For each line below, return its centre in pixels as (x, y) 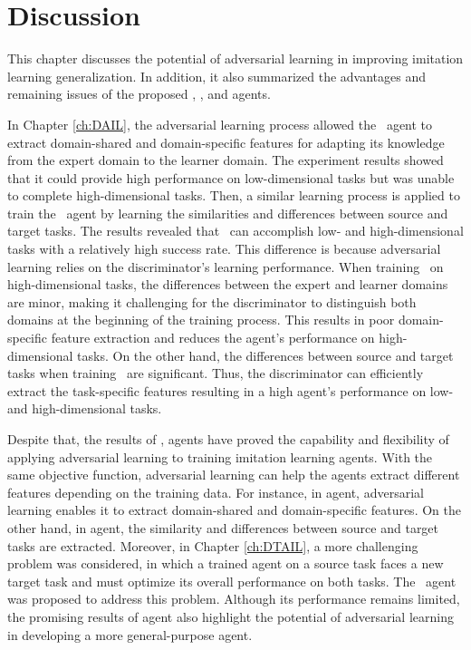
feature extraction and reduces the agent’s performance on (213, 338)
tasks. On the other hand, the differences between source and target (265, 355)
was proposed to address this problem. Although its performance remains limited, (234, 599)
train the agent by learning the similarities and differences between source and (228, 213)
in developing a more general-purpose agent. (130, 634)
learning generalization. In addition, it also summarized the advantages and (216, 76)
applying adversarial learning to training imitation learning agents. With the (220, 456)
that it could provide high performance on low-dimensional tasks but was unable (231, 177)
